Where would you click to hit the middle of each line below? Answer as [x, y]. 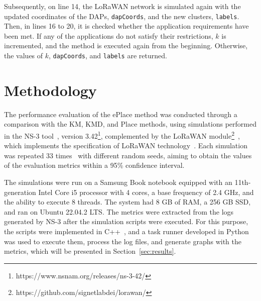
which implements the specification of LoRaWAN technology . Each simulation [126, 145]
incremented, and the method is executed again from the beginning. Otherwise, [126, 45]
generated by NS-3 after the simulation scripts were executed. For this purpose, [126, 221]
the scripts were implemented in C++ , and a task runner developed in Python [126, 231]
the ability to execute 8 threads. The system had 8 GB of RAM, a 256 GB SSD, [127, 202]
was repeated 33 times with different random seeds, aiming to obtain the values [128, 155]
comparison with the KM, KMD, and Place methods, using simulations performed [130, 124]
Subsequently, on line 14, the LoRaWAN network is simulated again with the [122, 6]
